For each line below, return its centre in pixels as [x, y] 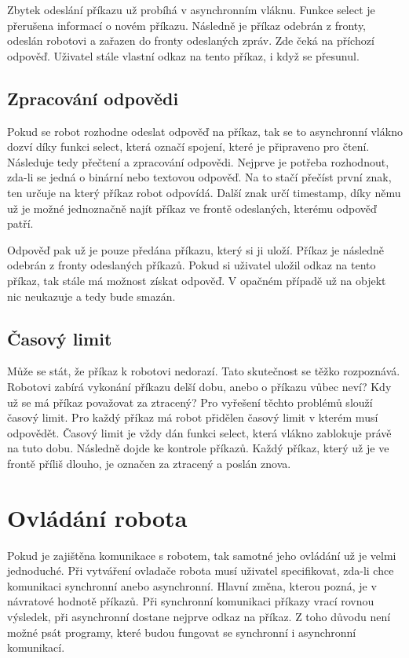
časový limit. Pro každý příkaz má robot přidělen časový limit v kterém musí [193, 417]
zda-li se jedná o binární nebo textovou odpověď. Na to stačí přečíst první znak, [199, 177]
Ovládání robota [97, 517]
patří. [20, 223]
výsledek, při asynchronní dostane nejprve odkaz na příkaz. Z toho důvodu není [199, 616]
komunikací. [36, 647]
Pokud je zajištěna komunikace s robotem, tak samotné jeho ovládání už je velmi [202, 555]
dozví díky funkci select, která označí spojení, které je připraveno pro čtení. [188, 146]
